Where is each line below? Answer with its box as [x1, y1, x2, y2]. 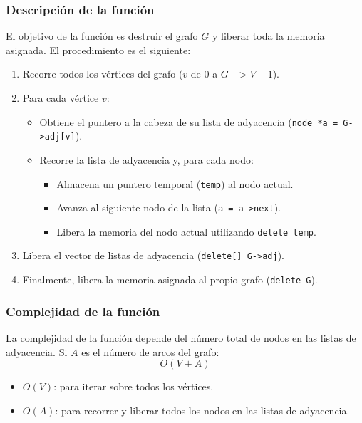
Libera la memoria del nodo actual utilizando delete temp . [56, 224, 316, 239]
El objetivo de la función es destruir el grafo [6, 28, 198, 43]
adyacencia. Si [6, 344, 68, 359]
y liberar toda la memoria [212, 28, 325, 43]
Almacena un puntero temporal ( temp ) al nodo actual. [56, 176, 294, 191]
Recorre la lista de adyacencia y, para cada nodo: [39, 152, 254, 167]
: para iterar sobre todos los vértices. [53, 379, 214, 394]
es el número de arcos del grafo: [81, 344, 219, 359]
